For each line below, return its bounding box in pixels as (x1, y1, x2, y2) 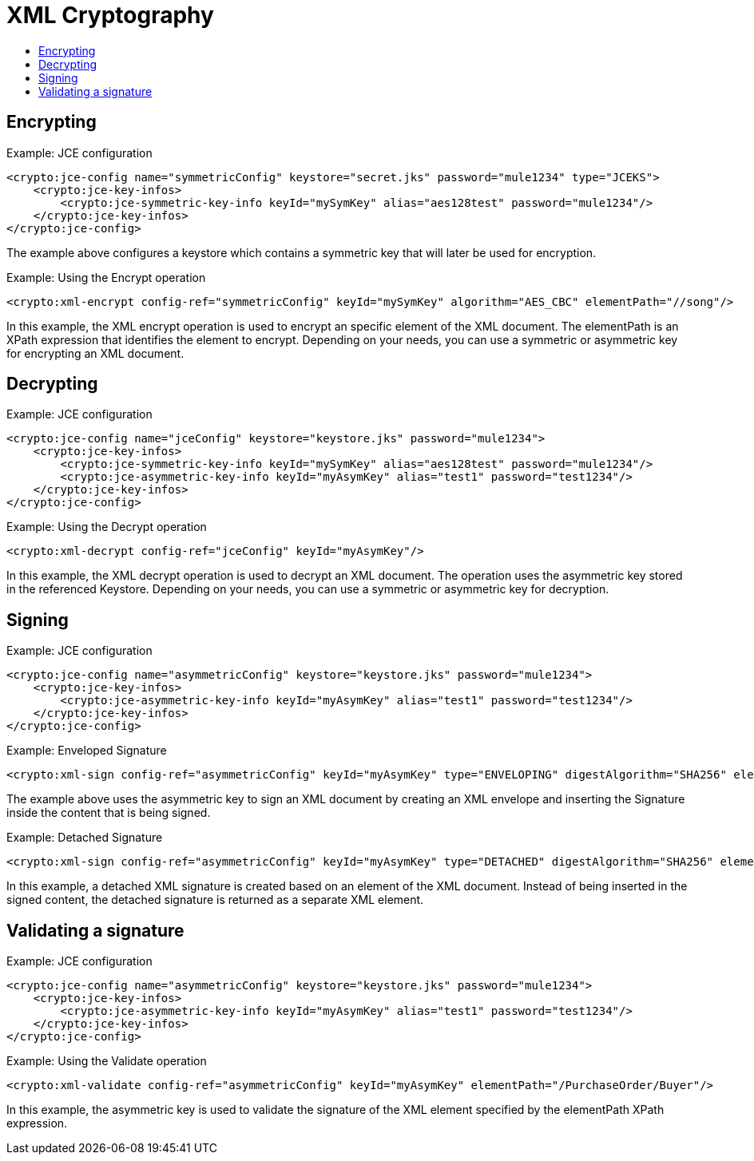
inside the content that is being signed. (6, 806, 211, 820)
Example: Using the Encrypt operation (6, 270, 206, 284)
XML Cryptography (6, 2, 214, 29)
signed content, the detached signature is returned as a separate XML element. (6, 893, 424, 907)
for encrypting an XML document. (6, 346, 185, 360)
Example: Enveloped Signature (6, 743, 167, 758)
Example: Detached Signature (6, 830, 163, 845)
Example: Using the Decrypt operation (6, 520, 207, 534)
